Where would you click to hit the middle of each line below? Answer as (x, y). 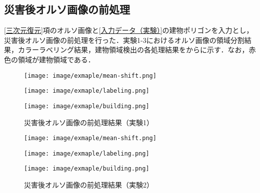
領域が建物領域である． (56, 59)
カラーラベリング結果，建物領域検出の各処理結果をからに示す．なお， (133, 50)
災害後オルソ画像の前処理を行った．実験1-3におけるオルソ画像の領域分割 (124, 40)
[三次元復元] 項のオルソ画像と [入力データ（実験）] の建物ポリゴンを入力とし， (129, 30)
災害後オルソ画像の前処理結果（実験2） (89, 185)
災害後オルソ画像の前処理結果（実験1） (89, 122)
